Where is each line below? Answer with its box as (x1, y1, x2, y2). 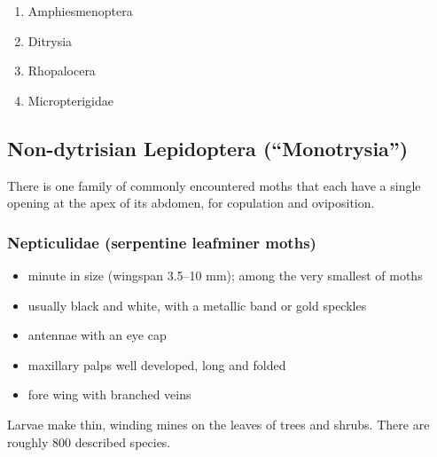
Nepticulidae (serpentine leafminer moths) (7, 231, 316, 253)
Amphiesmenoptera (27, 2, 133, 20)
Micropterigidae (27, 91, 113, 109)
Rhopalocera (27, 61, 96, 80)
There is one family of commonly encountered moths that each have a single (7, 176, 421, 194)
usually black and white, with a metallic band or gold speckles (27, 295, 367, 314)
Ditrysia (27, 31, 73, 50)
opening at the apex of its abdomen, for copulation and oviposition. (7, 193, 375, 212)
